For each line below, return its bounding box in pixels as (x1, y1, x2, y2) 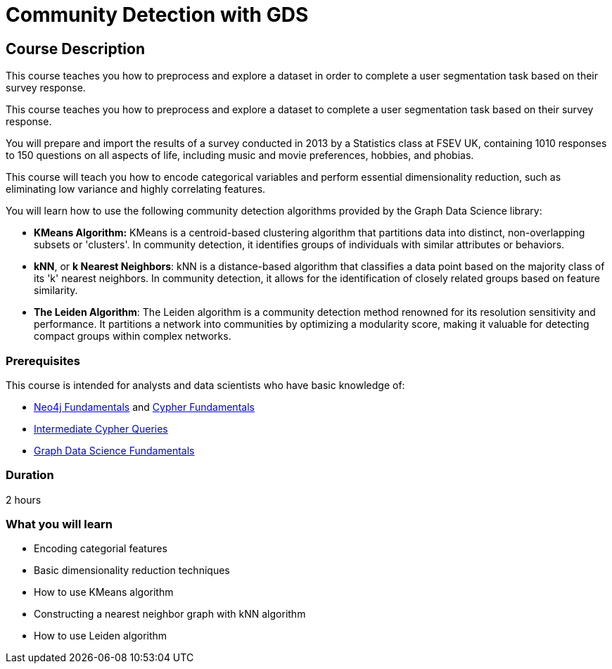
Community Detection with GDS (6, 3, 309, 27)
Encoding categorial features (34, 542, 167, 555)
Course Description (6, 39, 145, 58)
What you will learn (6, 517, 113, 532)
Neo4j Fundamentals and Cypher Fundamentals (34, 400, 255, 413)
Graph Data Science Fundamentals (34, 444, 195, 457)
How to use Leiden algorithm (34, 630, 167, 642)
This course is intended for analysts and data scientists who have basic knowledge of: (6, 378, 405, 391)
